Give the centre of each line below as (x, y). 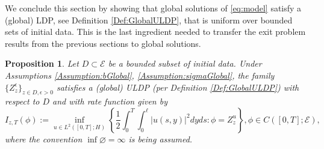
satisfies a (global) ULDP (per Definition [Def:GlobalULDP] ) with (178, 87)
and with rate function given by (110, 101)
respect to (22, 101)
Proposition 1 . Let (42, 63)
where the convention (44, 138)
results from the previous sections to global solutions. (103, 43)
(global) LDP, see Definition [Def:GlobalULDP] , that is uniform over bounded (149, 20)
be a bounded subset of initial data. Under (185, 63)
